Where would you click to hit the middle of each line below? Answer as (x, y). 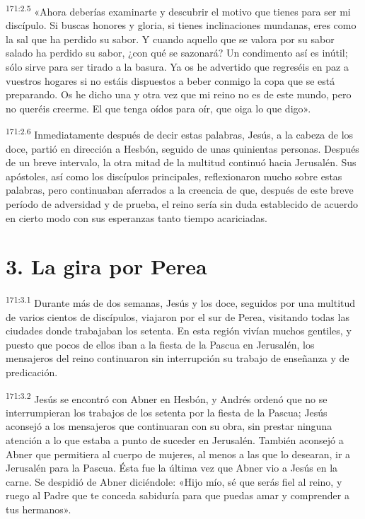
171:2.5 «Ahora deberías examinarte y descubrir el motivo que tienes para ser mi (178, 10)
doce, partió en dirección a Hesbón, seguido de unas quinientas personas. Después (182, 148)
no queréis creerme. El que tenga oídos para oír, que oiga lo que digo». (158, 108)
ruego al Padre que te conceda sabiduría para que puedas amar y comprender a (178, 495)
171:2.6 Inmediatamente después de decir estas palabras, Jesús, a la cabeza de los (180, 134)
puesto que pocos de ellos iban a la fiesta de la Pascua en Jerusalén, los (160, 344)
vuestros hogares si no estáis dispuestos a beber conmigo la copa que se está (170, 80)
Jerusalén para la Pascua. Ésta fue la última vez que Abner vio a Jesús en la (172, 468)
